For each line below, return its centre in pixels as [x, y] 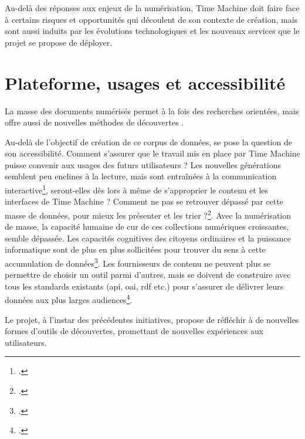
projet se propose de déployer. [59, 42]
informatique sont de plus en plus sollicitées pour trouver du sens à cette [135, 249]
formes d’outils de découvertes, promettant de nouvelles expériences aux [134, 331]
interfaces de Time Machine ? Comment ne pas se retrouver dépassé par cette [144, 201]
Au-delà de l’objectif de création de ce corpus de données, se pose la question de [149, 142]
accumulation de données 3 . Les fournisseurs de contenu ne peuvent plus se [138, 262]
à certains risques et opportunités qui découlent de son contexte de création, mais [151, 19]
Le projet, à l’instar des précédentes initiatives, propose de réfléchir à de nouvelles [152, 319]
